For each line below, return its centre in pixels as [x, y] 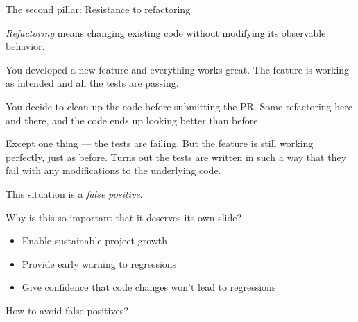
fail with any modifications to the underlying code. [113, 170]
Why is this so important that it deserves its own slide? [124, 217]
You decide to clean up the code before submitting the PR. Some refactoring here [179, 106]
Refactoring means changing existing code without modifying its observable [166, 32]
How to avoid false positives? [67, 310]
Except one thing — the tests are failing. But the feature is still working [160, 143]
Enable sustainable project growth [95, 240]
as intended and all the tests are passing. [92, 83]
